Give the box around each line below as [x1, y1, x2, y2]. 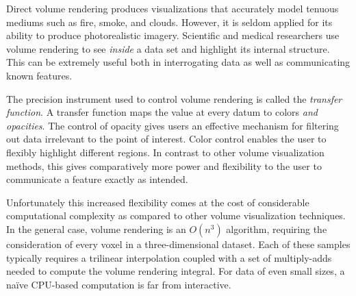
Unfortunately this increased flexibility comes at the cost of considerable [6, 195, 309, 209]
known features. [6, 68, 73, 82]
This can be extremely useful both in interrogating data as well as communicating [6, 55, 351, 69]
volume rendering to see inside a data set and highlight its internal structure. [6, 41, 330, 56]
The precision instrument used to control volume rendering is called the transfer [6, 91, 342, 106]
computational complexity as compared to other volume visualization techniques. [6, 208, 346, 223]
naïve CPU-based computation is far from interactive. [6, 277, 231, 291]
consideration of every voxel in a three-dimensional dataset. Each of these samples [6, 236, 351, 251]
